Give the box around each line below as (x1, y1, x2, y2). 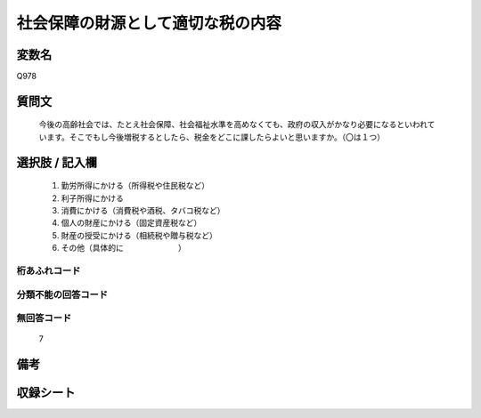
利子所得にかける (61, 192, 124, 204)
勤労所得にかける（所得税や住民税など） (61, 181, 209, 191)
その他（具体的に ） (61, 243, 186, 253)
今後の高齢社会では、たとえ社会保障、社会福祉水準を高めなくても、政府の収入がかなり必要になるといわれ (38, 119, 428, 130)
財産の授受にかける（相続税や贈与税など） (61, 229, 217, 240)
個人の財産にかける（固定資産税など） (61, 218, 202, 229)
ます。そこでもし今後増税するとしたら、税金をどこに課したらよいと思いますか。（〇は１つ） (45, 132, 385, 142)
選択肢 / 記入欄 (16, 155, 98, 170)
